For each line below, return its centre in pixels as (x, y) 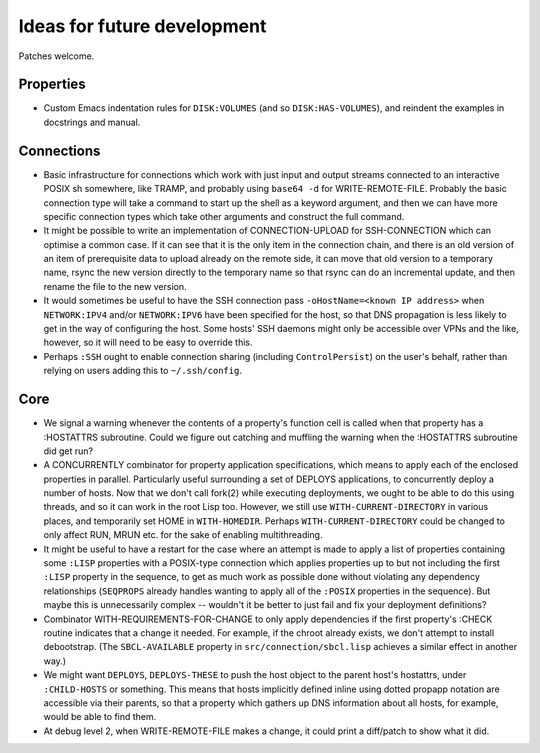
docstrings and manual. (92, 122)
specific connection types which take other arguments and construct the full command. (224, 216)
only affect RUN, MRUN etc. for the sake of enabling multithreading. (183, 535)
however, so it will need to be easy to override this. (148, 342)
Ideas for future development (142, 26)
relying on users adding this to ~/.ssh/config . (142, 371)
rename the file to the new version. (115, 286)
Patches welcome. (56, 56)
